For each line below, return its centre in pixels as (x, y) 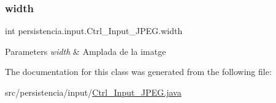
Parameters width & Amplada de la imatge (86, 51)
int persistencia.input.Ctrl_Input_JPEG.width (94, 31)
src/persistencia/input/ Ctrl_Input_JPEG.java (93, 92)
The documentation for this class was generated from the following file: (138, 72)
